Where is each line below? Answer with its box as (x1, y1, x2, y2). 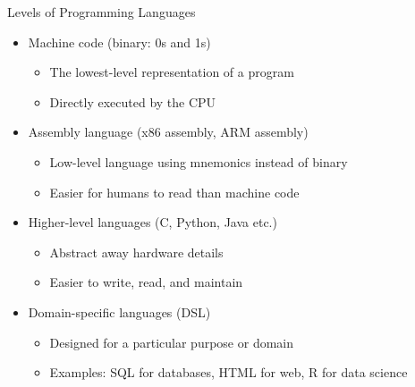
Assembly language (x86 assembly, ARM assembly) (28, 122, 309, 141)
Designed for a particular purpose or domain (49, 332, 294, 351)
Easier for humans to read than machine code (49, 182, 300, 201)
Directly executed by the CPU (49, 92, 216, 111)
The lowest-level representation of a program (49, 63, 294, 81)
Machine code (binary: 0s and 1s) (28, 32, 211, 51)
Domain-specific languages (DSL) (28, 302, 211, 321)
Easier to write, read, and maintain (49, 273, 243, 291)
